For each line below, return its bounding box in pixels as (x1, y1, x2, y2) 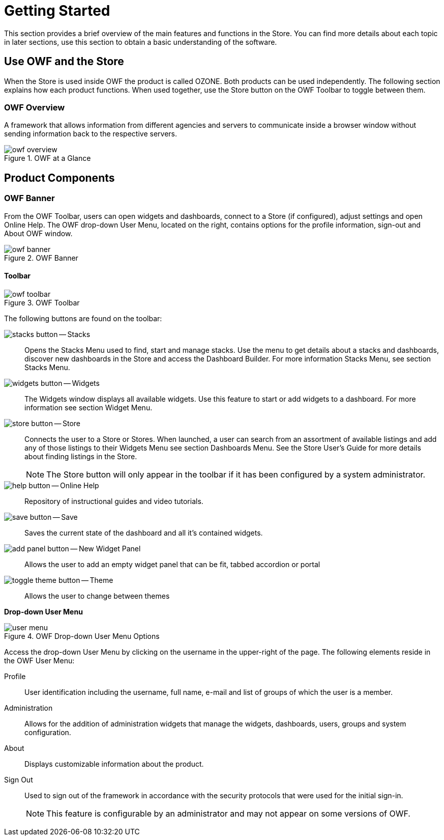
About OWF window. (4, 229, 73, 238)
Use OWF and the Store (4, 55, 124, 68)
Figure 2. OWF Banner (4, 253, 78, 262)
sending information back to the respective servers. (4, 129, 177, 138)
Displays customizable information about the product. (24, 759, 204, 768)
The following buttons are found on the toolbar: (4, 314, 162, 323)
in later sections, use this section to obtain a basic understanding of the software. (4, 37, 277, 46)
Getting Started (4, 2, 110, 19)
